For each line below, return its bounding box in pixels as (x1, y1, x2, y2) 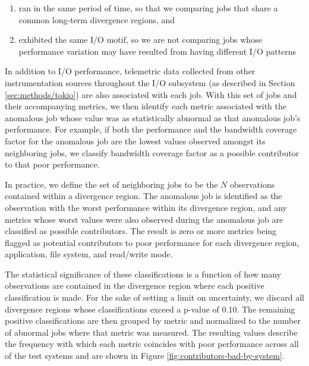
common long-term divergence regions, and (18, 13, 175, 26)
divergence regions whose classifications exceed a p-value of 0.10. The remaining (5, 302, 295, 315)
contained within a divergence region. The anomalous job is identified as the (5, 190, 282, 202)
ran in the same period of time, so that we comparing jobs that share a (18, 2, 278, 14)
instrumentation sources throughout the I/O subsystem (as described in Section (5, 76, 295, 89)
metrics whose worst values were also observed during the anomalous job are (5, 213, 283, 225)
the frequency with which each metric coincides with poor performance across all (5, 337, 299, 350)
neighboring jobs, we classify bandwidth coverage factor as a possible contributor (5, 146, 299, 159)
